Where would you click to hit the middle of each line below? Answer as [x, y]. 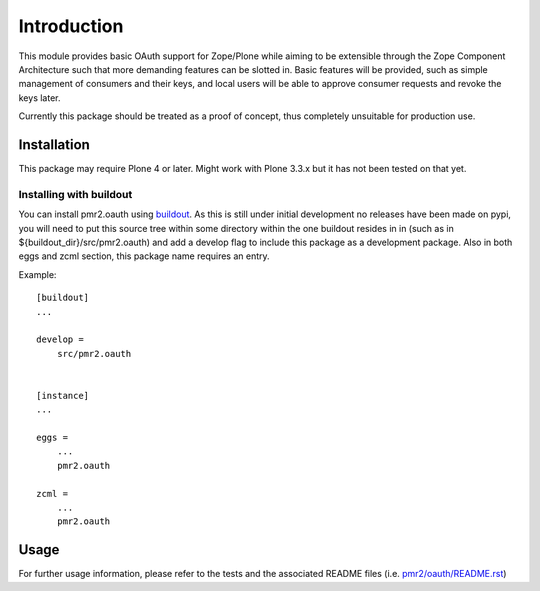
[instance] [63, 395]
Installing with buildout [75, 194]
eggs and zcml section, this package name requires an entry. [144, 256]
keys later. [39, 97]
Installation [54, 144]
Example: [37, 274]
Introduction [71, 26]
